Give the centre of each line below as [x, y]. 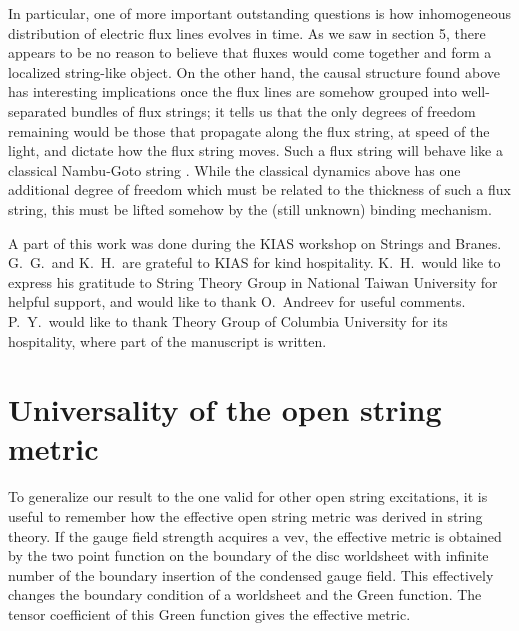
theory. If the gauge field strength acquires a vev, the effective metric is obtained [255, 535]
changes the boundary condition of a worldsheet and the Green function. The [245, 594]
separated [37, 110]
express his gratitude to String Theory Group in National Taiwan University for [253, 281]
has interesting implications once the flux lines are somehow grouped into [232, 91]
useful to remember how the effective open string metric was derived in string [245, 516]
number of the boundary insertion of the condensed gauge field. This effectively [251, 574]
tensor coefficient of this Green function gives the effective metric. [209, 613]
